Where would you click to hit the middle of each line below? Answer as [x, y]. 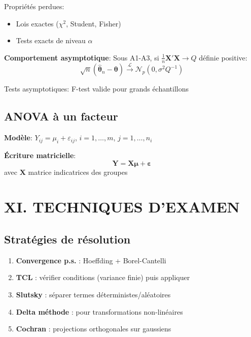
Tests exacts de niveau [51, 40]
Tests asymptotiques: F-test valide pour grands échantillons [97, 89]
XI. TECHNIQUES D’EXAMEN [122, 207]
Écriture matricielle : [40, 155]
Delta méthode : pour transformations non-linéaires [99, 311]
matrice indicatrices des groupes [78, 172]
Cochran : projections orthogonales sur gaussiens [94, 329]
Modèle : [18, 137]
